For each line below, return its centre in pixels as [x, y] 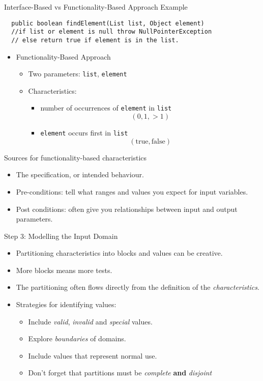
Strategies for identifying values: [66, 304]
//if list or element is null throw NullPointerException [112, 32]
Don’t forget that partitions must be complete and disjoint [120, 373]
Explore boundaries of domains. [77, 338]
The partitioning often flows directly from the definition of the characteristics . [138, 287]
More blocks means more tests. [64, 270]
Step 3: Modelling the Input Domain [61, 236]
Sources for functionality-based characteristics [76, 157]
